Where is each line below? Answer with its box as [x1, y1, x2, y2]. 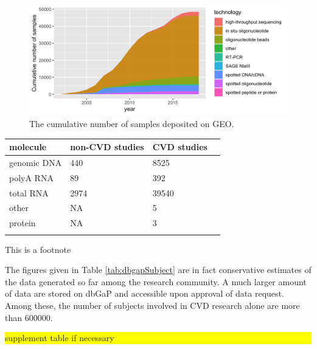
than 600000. [5, 311, 53, 323]
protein [9, 216, 36, 229]
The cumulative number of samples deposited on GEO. [29, 117, 234, 130]
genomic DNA [9, 156, 62, 168]
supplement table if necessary [5, 331, 114, 344]
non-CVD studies [70, 140, 144, 153]
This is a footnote [5, 243, 71, 255]
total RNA [9, 186, 49, 199]
